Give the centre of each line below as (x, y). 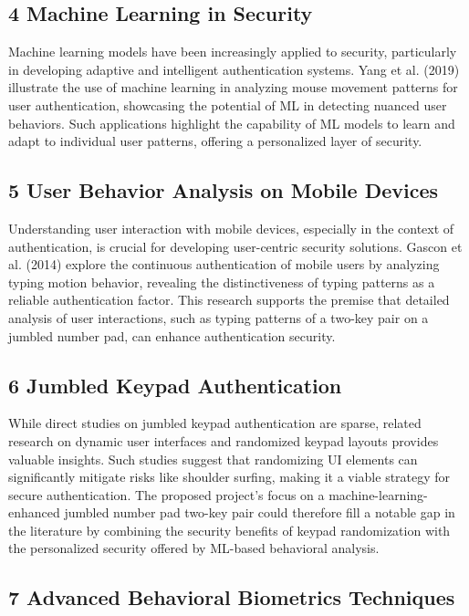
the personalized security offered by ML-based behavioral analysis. (194, 548)
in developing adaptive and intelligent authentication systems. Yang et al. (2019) (234, 69)
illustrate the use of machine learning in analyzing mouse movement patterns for (233, 87)
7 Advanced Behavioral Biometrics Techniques (232, 597)
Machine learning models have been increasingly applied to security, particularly (233, 52)
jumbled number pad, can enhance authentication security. (172, 335)
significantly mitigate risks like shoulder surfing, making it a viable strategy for (229, 477)
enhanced (34, 512)
